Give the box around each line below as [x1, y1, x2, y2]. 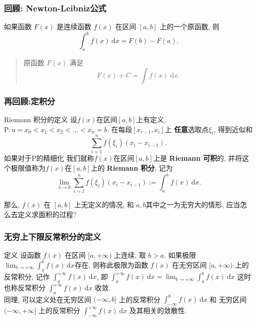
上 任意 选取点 [165, 124, 209, 134]
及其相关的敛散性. [129, 305, 187, 316]
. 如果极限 [164, 249, 196, 260]
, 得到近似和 [213, 124, 253, 134]
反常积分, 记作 [4, 271, 50, 281]
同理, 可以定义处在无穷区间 [4, 294, 91, 304]
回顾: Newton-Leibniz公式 [4, 1, 106, 14]
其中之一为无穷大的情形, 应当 [146, 199, 240, 210]
